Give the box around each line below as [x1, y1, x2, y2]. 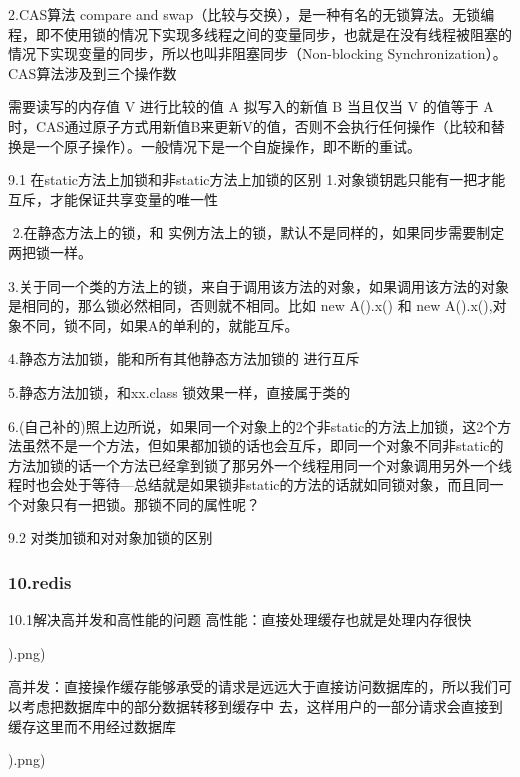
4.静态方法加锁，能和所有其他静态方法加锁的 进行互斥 [8, 348, 360, 369]
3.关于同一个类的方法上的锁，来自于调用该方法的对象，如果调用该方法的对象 [8, 275, 509, 296]
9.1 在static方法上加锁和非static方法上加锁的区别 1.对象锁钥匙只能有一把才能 [8, 169, 506, 190]
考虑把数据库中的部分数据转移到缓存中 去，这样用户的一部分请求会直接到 [21, 696, 503, 717]
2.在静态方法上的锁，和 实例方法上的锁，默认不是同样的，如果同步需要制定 [12, 222, 505, 243]
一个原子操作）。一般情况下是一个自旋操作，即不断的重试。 [35, 135, 421, 156]
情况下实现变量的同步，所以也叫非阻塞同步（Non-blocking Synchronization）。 [8, 43, 507, 64]
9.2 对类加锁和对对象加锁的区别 [8, 527, 213, 548]
